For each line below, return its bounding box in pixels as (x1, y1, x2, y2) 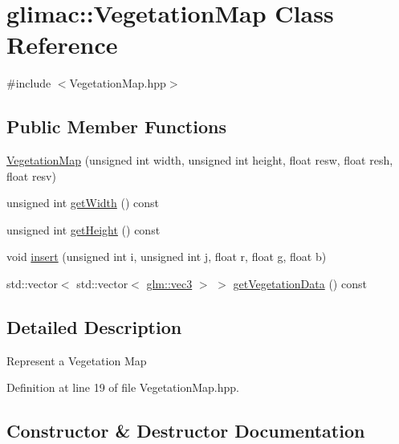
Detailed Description (6, 315, 182, 340)
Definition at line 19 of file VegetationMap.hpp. (6, 379, 239, 396)
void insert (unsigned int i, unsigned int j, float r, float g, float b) (6, 248, 327, 265)
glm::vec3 (146, 275, 193, 292)
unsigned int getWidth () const (6, 194, 159, 211)
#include (6, 75, 51, 92)
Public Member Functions (6, 114, 226, 139)
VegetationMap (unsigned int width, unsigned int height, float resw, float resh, (6, 152, 393, 169)
